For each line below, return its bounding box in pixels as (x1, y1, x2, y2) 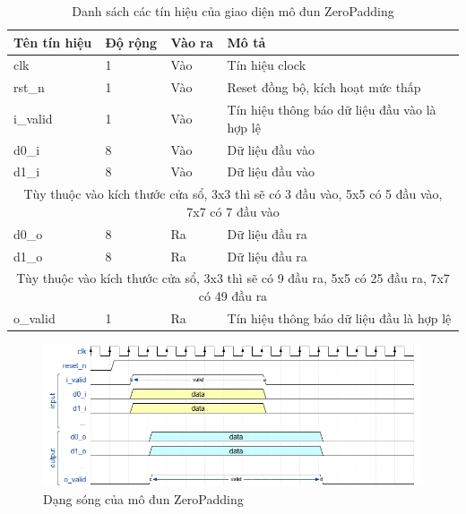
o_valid (13, 308, 56, 327)
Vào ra (170, 32, 213, 51)
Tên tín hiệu (13, 32, 92, 51)
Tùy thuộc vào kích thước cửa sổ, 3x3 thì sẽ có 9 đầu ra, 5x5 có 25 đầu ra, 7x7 (16, 269, 450, 287)
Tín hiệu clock (227, 56, 306, 74)
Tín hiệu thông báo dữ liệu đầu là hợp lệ (227, 308, 452, 327)
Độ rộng (105, 32, 157, 51)
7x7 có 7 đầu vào (186, 201, 280, 220)
